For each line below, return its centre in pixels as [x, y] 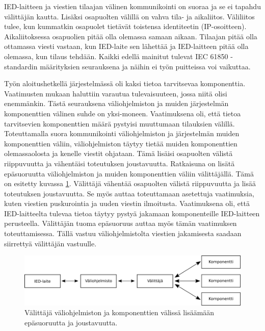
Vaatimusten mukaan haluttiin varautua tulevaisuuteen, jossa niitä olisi [116, 93]
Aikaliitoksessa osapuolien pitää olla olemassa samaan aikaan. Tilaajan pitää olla [131, 36]
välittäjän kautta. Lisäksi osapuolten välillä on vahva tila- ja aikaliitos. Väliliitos [129, 16]
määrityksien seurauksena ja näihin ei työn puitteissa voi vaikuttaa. [145, 66]
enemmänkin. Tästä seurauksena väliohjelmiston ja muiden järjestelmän [116, 103]
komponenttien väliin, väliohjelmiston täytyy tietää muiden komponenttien [121, 143]
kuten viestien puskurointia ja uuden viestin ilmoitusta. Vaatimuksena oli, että [127, 203]
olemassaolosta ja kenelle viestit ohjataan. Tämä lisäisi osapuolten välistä [118, 153]
